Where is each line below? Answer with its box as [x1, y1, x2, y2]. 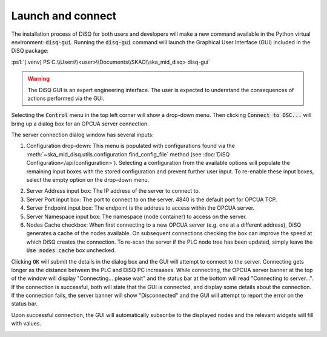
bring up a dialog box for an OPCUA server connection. [11, 120, 149, 127]
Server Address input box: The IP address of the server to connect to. [26, 187, 200, 195]
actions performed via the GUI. [27, 95, 105, 102]
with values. [11, 320, 42, 327]
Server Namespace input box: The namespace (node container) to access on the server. [26, 213, 247, 220]
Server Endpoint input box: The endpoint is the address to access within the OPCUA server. [26, 204, 255, 212]
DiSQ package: [11, 47, 49, 55]
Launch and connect [11, 9, 117, 22]
